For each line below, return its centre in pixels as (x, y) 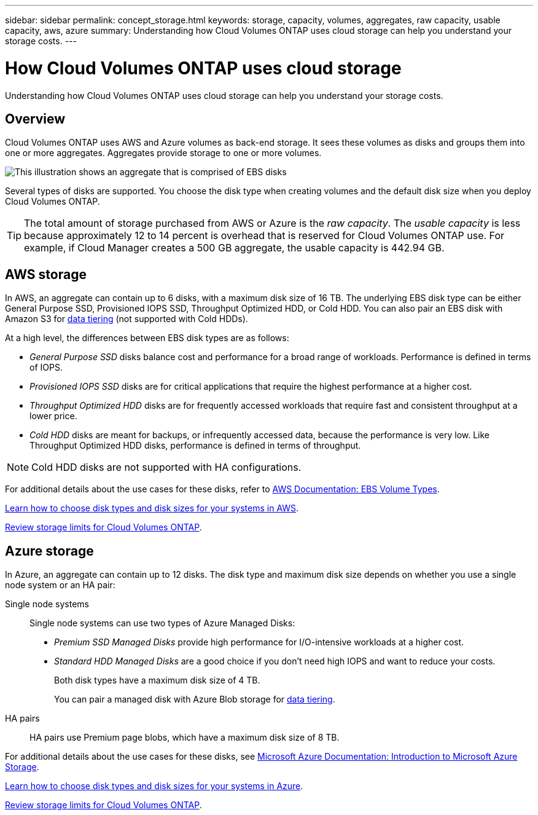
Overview (35, 119)
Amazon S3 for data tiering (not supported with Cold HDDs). (127, 319)
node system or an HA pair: (60, 585)
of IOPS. (46, 368)
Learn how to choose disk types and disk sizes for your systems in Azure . (154, 786)
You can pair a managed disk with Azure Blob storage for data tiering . (195, 699)
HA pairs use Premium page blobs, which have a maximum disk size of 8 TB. (185, 738)
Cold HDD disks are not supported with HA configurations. (166, 467)
